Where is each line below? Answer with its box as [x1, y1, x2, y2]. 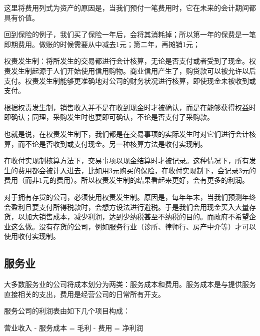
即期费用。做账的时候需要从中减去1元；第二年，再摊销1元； [4, 39, 200, 49]
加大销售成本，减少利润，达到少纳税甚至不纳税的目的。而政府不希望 [24, 211, 249, 222]
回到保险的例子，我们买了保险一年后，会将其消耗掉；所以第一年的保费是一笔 [4, 29, 256, 40]
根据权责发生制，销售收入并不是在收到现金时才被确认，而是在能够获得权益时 [4, 102, 256, 112]
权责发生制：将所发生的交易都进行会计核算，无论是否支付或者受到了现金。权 [4, 56, 256, 66]
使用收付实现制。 [4, 231, 60, 241]
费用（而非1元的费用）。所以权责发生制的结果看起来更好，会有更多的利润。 [4, 175, 249, 185]
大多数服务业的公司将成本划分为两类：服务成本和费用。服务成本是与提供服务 [4, 279, 256, 289]
